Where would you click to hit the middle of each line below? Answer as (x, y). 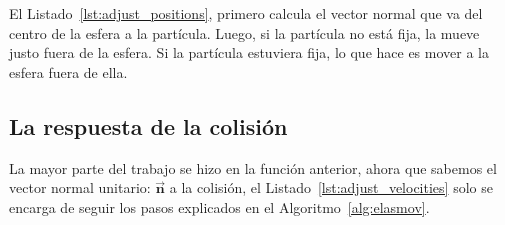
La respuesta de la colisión (148, 125)
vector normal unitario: (80, 187)
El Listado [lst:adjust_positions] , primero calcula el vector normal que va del (246, 13)
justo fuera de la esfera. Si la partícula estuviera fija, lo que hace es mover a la (249, 52)
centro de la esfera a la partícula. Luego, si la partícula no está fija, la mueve (244, 32)
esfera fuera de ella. (68, 71)
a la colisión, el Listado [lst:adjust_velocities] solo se (331, 187)
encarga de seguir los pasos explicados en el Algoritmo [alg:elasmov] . (219, 206)
